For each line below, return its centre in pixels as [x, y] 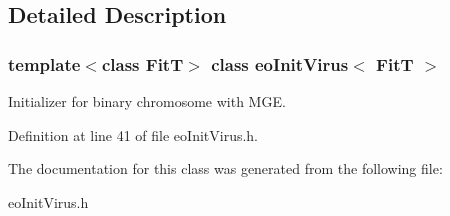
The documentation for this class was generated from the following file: [225, 168]
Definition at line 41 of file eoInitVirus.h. [133, 134]
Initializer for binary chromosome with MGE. [147, 101]
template [44, 63]
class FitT [142, 63]
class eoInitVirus [280, 63]
